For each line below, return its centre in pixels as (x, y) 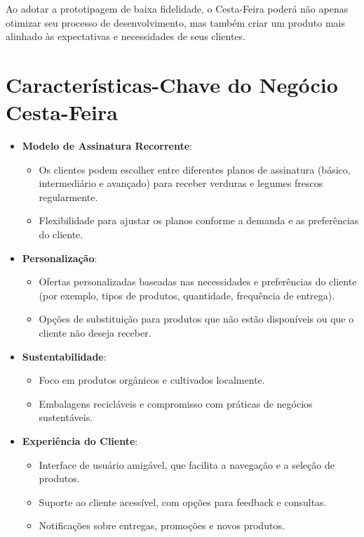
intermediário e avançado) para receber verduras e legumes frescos (181, 183)
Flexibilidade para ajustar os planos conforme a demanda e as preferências (199, 220)
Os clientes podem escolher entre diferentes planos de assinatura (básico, (195, 169)
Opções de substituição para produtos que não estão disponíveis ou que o (196, 319)
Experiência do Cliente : (80, 441)
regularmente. (68, 196)
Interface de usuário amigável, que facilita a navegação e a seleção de (187, 464)
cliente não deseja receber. (95, 333)
